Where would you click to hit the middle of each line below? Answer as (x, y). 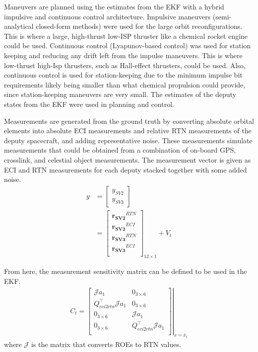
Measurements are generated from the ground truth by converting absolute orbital (129, 121)
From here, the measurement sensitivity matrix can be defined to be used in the (126, 271)
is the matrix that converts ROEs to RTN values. (106, 344)
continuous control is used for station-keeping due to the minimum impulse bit (123, 75)
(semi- (222, 16)
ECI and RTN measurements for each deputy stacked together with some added (126, 169)
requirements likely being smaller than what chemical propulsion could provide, (125, 84)
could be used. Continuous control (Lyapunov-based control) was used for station (128, 45)
